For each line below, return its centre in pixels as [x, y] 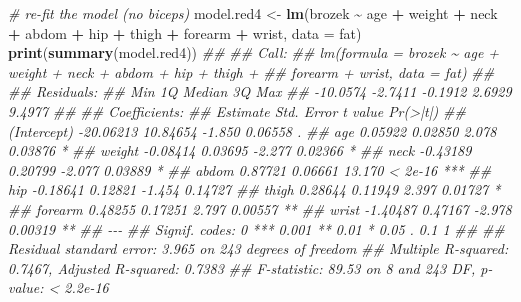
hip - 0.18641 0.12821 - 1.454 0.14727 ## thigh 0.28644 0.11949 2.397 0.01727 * [254, 189]
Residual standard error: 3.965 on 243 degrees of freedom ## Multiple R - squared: [258, 248]
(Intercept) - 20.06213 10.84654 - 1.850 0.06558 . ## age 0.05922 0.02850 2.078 [252, 130]
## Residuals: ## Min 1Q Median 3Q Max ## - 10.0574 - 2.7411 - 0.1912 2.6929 [260, 91]
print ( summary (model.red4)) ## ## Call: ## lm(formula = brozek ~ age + [254, 52]
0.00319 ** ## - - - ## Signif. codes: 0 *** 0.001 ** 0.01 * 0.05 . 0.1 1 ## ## [256, 228]
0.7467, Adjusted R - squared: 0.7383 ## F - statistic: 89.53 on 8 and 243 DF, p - [250, 267]
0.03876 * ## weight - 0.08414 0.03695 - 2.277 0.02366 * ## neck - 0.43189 [240, 150]
